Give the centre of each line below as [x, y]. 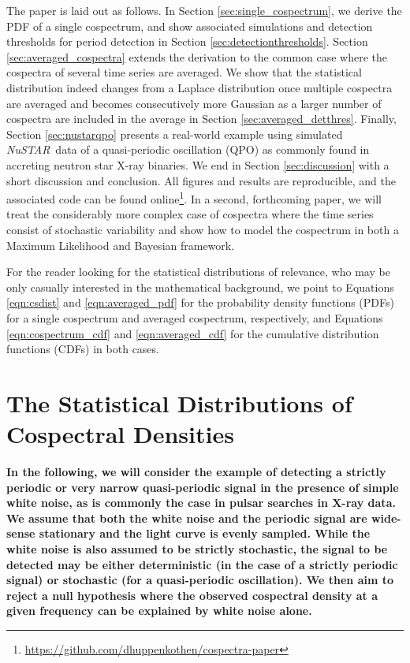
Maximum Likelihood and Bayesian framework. [121, 245]
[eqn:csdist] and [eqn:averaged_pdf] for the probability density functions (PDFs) [200, 302]
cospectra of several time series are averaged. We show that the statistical [184, 72]
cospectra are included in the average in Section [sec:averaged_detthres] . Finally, [201, 119]
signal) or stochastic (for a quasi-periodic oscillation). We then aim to [200, 580]
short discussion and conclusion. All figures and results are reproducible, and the [201, 180]
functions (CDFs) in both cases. [83, 349]
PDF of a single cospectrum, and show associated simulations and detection [190, 26]
